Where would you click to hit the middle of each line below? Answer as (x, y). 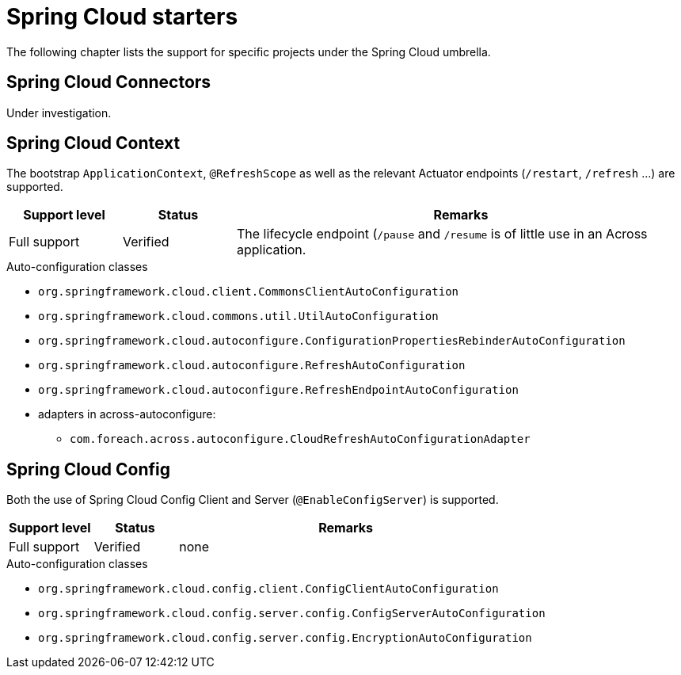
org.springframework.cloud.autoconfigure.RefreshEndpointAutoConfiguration (278, 390)
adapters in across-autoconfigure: (127, 414)
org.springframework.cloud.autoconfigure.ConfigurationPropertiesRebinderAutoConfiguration (332, 341)
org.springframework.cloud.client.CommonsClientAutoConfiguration (249, 292)
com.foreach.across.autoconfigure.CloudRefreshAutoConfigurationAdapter (300, 439)
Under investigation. (59, 113)
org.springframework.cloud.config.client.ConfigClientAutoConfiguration (268, 589)
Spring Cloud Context (93, 143)
